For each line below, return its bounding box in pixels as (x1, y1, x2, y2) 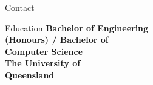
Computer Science (5, 45, 83, 57)
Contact (5, 1, 35, 13)
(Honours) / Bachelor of (5, 33, 109, 46)
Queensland (5, 68, 55, 81)
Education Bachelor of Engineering (5, 21, 149, 34)
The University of (5, 57, 81, 69)
